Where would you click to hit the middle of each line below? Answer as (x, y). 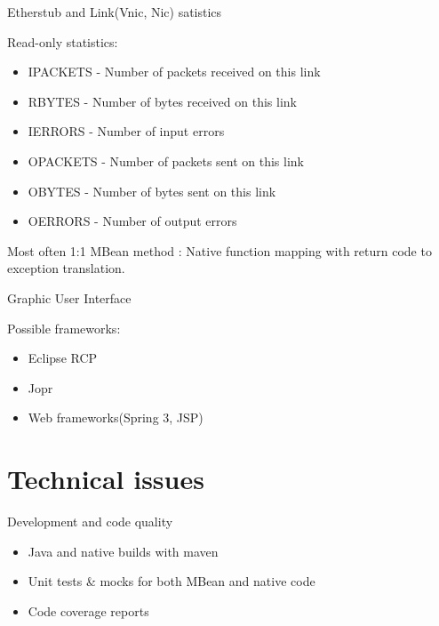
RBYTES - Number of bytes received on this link (162, 101)
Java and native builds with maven (123, 551)
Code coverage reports (88, 610)
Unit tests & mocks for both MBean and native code (172, 581)
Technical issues (106, 479)
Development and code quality (90, 522)
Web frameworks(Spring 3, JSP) (116, 417)
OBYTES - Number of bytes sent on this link (152, 191)
